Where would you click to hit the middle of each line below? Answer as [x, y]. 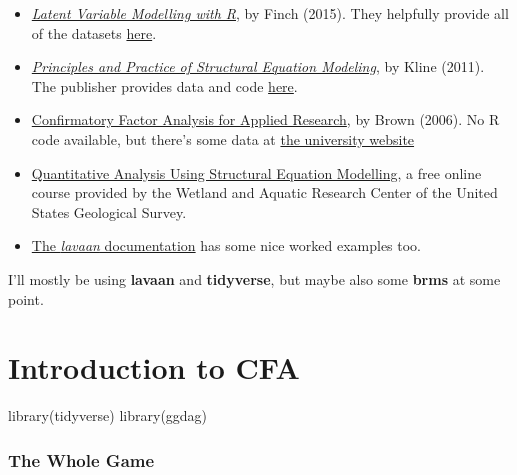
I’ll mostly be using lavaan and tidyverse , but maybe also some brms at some [254, 278]
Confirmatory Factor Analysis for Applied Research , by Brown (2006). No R [265, 119]
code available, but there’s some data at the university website [223, 138]
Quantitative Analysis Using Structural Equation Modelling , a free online [256, 172]
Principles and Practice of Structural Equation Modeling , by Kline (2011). [258, 66]
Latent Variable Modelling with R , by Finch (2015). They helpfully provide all [270, 13]
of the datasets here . [94, 32]
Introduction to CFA [154, 367]
